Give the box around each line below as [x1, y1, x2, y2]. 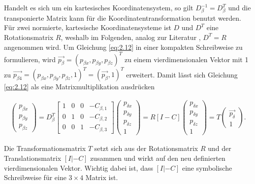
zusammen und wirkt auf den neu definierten [90, 152, 225, 163]
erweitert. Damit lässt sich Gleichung [126, 69, 238, 79]
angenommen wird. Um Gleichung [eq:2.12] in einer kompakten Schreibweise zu [4, 41, 243, 52]
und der [208, 143, 231, 153]
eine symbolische [182, 162, 232, 173]
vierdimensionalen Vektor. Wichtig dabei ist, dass [4, 162, 153, 173]
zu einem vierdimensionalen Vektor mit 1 [125, 54, 249, 64]
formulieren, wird [4, 54, 56, 64]
